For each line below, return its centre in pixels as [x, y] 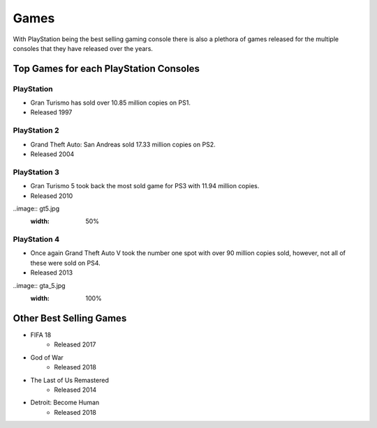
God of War [47, 357]
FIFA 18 [41, 335]
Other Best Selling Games [70, 318]
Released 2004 [52, 154]
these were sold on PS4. [65, 263]
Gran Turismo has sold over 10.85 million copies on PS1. [111, 103]
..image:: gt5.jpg [36, 208]
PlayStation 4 [36, 239]
